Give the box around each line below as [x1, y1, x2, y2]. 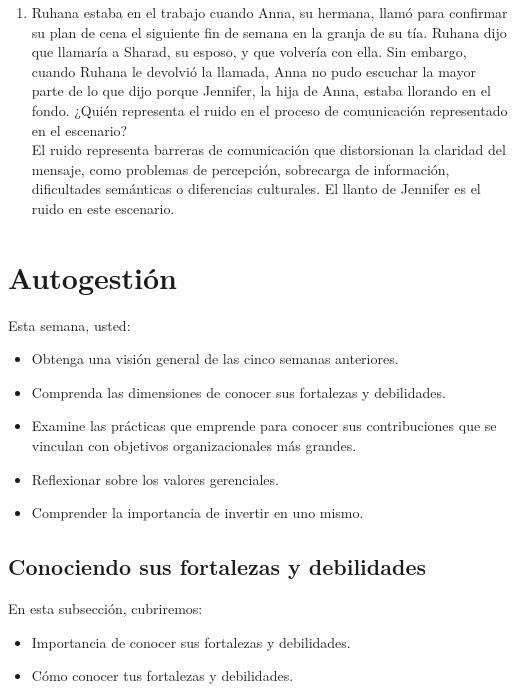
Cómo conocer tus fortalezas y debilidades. [31, 665, 294, 686]
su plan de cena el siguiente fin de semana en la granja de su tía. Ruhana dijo [31, 21, 507, 42]
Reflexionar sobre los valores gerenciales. [31, 468, 279, 489]
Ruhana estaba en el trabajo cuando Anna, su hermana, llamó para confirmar [31, 2, 508, 22]
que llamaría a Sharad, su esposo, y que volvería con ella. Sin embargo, [31, 41, 467, 62]
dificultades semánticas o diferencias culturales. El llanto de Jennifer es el [31, 178, 481, 199]
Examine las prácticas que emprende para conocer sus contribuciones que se [31, 415, 497, 436]
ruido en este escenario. [31, 197, 175, 218]
